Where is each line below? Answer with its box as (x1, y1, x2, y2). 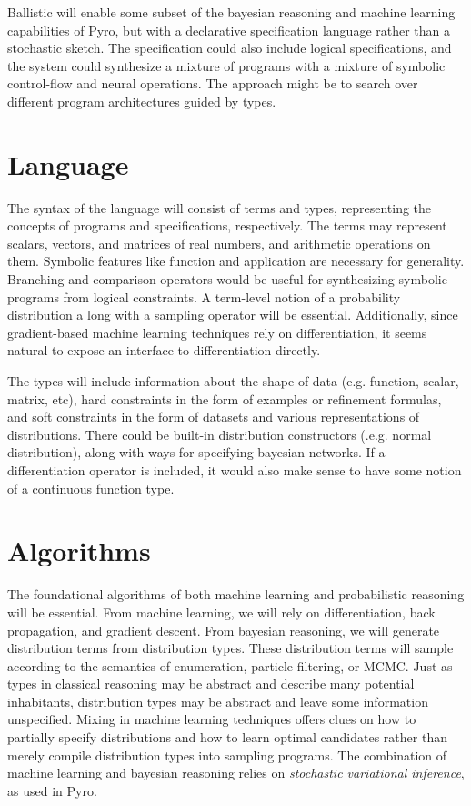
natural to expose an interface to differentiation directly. (7, 341, 321, 360)
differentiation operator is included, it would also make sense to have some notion (7, 461, 462, 479)
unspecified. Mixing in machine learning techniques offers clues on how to (7, 709, 416, 729)
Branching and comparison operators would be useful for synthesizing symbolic (7, 270, 447, 289)
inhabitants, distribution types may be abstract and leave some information (7, 691, 428, 710)
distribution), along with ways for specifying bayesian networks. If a (7, 443, 386, 462)
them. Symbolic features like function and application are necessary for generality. (7, 251, 465, 270)
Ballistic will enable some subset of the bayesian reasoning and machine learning (7, 3, 456, 21)
